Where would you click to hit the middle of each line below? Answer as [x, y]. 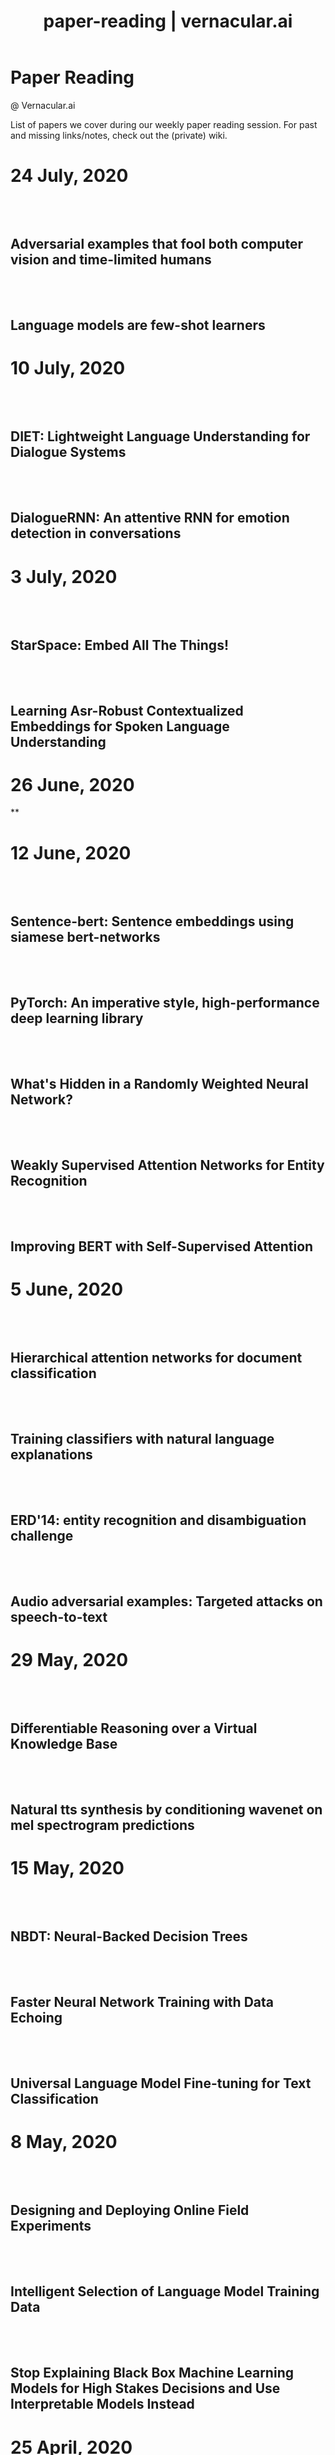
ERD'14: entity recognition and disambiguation [158, 1520]
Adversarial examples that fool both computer [156, 244]
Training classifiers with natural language [142, 1438]
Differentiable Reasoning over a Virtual [134, 1728]
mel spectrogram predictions [102, 1825]
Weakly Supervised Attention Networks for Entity [167, 1165]
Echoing [36, 2018]
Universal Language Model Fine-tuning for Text [161, 2083]
